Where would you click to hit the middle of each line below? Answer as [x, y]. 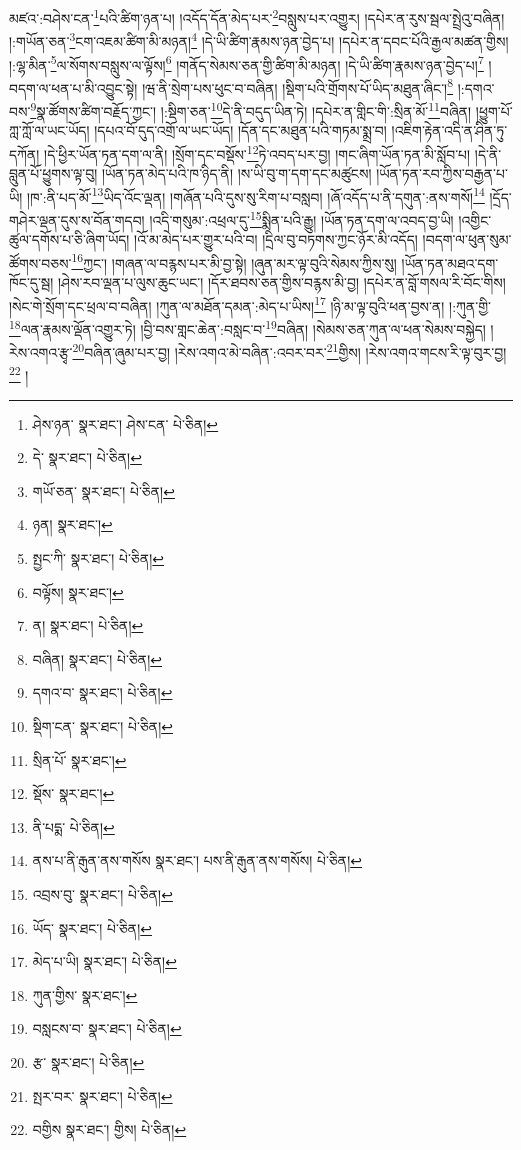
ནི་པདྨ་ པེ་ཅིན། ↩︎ [73, 826]
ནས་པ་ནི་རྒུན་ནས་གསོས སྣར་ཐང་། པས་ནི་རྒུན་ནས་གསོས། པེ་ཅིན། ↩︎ [197, 860]
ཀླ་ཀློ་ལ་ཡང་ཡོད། [49, 130]
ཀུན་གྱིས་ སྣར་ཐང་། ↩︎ [85, 994]
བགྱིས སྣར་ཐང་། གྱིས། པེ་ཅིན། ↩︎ [109, 1129]
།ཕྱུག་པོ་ [494, 110]
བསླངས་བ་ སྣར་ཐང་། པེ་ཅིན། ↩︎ [107, 1028]
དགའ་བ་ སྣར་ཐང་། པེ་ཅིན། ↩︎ [102, 692]
